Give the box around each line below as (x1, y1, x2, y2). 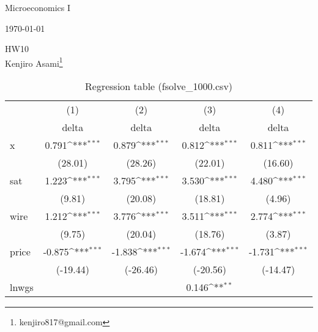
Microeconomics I (5, 1, 71, 13)
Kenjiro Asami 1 (5, 55, 63, 69)
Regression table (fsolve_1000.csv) (85, 79, 233, 94)
